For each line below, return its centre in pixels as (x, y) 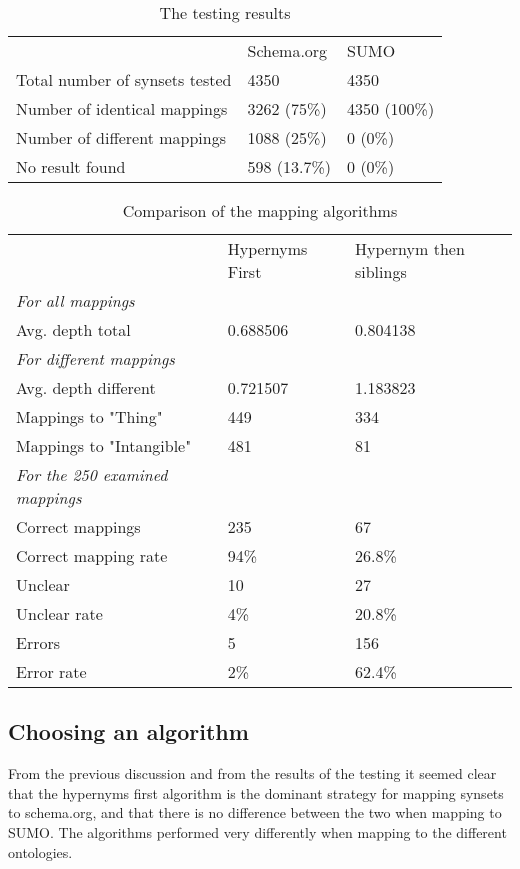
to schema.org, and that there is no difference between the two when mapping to (255, 812)
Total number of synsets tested (124, 79)
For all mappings (75, 300)
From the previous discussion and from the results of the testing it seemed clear (252, 773)
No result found (71, 166)
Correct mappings (78, 526)
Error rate (51, 671)
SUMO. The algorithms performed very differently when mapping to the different (257, 831)
